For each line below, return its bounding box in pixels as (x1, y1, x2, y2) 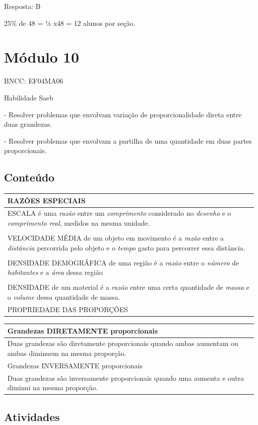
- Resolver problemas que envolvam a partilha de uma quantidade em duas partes (4, 135, 252, 146)
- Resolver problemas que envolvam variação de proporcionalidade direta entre (4, 109, 242, 119)
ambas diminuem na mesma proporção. (7, 347, 127, 358)
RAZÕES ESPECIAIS (7, 195, 86, 205)
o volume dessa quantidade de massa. (7, 292, 121, 302)
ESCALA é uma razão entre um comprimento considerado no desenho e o (7, 208, 231, 218)
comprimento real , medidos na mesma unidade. (7, 218, 150, 228)
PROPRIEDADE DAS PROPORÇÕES (7, 304, 128, 314)
